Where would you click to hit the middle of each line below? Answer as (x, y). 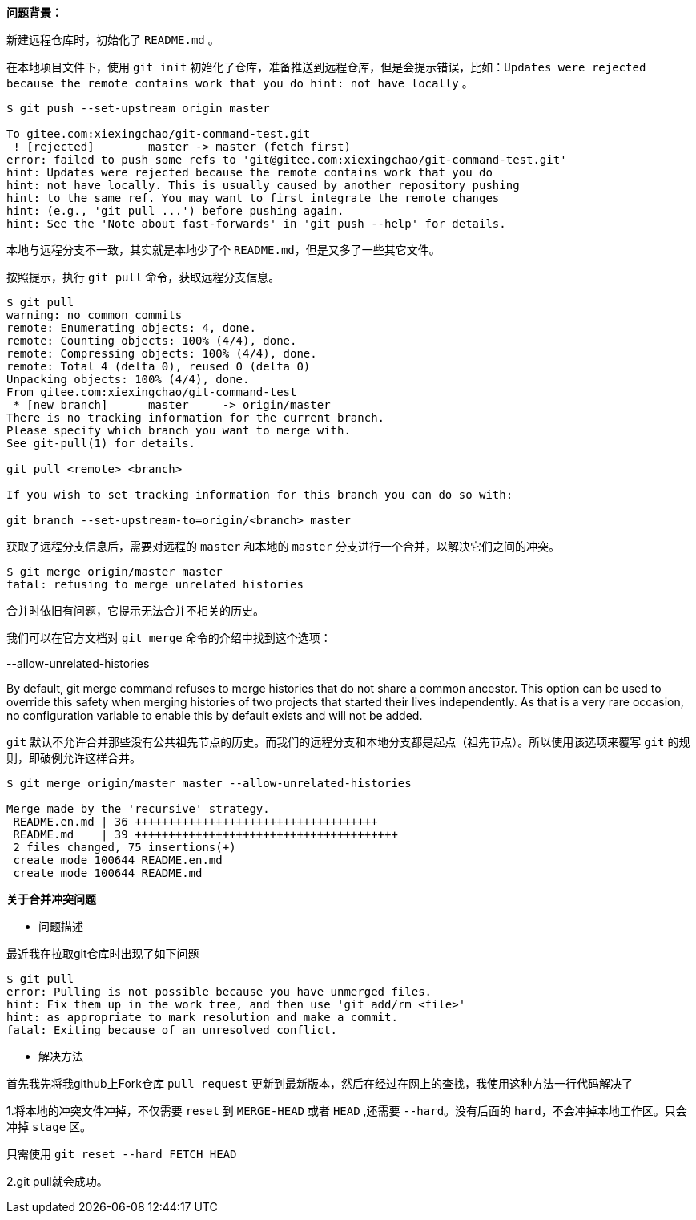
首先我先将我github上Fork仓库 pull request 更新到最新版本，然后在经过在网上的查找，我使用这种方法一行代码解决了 (320, 1083)
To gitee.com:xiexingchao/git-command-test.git (159, 134)
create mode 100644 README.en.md (118, 860)
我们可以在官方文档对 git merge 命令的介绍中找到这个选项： (169, 638)
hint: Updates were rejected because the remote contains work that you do (249, 172)
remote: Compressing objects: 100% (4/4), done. (162, 353)
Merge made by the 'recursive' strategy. (138, 809)
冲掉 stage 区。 (49, 1127)
